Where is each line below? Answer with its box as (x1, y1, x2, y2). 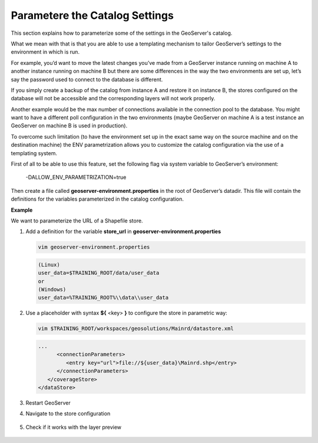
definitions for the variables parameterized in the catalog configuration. (11, 195, 184, 203)
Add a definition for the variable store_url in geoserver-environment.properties (25, 228, 221, 235)
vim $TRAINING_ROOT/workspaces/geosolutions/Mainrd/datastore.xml (38, 325, 234, 332)
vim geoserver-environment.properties (38, 244, 150, 251)
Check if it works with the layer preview (25, 424, 122, 431)
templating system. (11, 149, 58, 156)
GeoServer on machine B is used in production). (11, 122, 128, 129)
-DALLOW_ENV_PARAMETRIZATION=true (25, 174, 127, 181)
